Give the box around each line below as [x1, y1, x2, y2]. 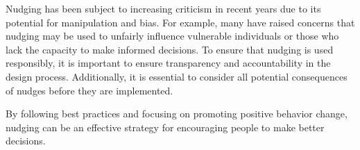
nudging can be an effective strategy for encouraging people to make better [6, 119, 325, 134]
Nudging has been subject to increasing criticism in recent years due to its [6, 1, 321, 15]
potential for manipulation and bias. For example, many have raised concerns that [6, 15, 355, 29]
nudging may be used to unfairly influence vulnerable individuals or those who [6, 28, 339, 43]
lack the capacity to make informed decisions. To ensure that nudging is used [6, 42, 334, 56]
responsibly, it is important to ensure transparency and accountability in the [6, 56, 331, 70]
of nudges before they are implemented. [6, 83, 173, 97]
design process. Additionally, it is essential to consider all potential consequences [6, 69, 348, 83]
